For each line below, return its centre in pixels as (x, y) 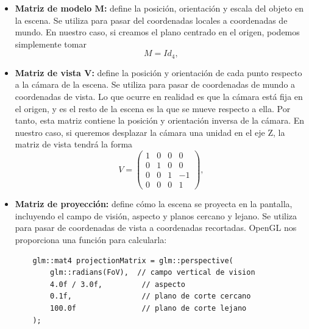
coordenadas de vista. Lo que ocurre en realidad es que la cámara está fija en (159, 97)
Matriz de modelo (53, 8)
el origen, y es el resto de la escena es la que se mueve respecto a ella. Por (153, 108)
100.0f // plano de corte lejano (148, 308)
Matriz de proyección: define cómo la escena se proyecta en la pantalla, (154, 204)
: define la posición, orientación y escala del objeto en (204, 8)
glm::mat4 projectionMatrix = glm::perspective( (133, 260)
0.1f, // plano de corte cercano (151, 296)
